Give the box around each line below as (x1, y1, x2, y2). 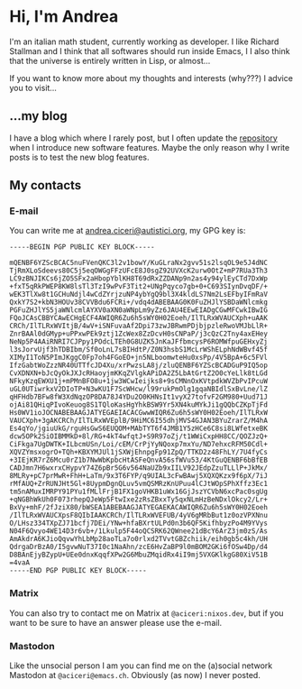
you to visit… (9, 82, 57, 93)
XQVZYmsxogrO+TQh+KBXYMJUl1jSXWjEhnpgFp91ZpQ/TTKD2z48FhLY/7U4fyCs (9, 448, 269, 457)
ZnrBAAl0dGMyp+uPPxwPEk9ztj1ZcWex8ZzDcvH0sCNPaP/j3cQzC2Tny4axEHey (9, 329, 269, 339)
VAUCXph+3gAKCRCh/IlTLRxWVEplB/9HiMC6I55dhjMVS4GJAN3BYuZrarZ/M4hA (9, 417, 269, 426)
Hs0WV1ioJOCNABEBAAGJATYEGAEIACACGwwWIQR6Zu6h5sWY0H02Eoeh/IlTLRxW (9, 409, 269, 418)
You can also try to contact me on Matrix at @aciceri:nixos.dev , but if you (9, 607, 284, 619)
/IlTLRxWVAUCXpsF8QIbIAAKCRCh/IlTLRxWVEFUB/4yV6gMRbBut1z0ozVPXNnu (9, 511, 269, 520)
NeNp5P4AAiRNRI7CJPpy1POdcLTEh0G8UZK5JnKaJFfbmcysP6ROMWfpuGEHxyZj (9, 337, 269, 346)
